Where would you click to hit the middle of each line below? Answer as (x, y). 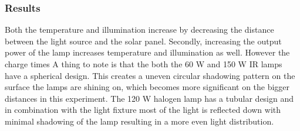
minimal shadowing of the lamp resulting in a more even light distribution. (139, 121)
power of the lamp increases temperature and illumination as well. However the (147, 52)
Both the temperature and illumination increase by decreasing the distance (139, 30)
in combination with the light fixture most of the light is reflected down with (143, 110)
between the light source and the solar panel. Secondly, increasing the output (143, 41)
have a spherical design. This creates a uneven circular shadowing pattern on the (150, 75)
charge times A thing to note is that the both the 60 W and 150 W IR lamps (144, 64)
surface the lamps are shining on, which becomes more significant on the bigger (147, 87)
